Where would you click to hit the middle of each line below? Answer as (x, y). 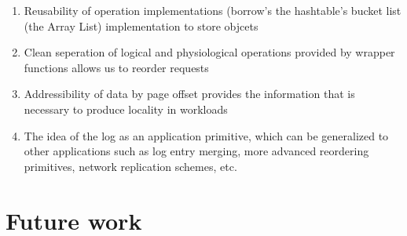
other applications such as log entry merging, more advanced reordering (196, 151)
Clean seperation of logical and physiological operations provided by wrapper (209, 52)
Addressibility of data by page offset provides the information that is (189, 94)
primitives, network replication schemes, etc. (130, 166)
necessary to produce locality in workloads (126, 109)
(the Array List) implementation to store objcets (141, 25)
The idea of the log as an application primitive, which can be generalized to (206, 135)
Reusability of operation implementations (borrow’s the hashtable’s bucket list (213, 10)
